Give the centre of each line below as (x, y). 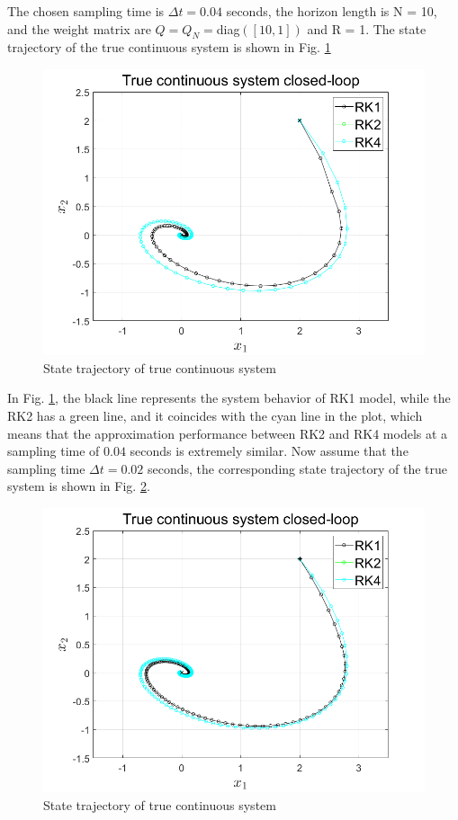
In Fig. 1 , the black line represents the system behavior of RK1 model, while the (229, 398)
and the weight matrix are (79, 28)
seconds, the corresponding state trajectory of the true (298, 468)
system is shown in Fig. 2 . (79, 486)
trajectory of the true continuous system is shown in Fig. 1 (169, 47)
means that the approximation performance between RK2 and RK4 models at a (228, 433)
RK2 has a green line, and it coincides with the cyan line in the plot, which (215, 416)
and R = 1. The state (367, 28)
